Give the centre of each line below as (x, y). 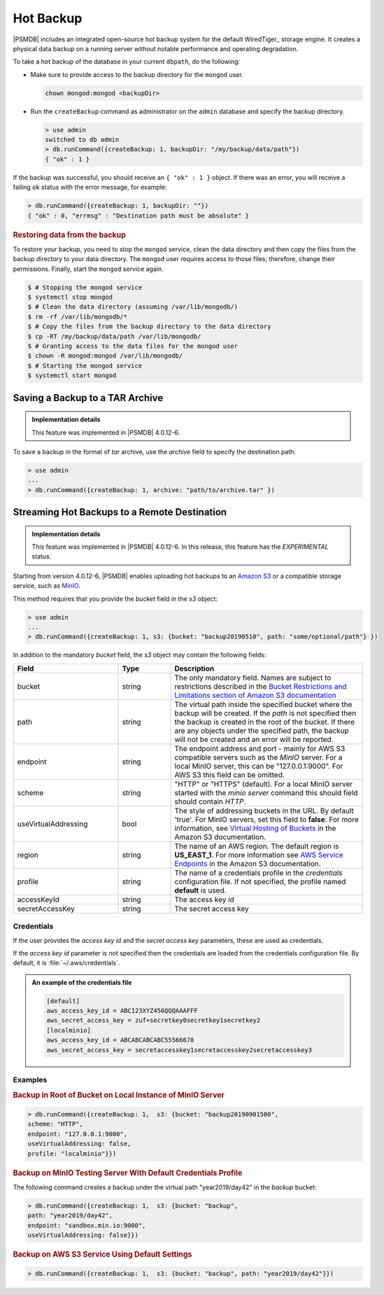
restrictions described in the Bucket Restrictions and (261, 686)
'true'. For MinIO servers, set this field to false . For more (267, 819)
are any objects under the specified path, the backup (262, 730)
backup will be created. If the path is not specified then (265, 713)
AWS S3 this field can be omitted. (229, 775)
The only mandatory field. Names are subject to (253, 678)
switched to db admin (82, 140)
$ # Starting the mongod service (85, 365)
